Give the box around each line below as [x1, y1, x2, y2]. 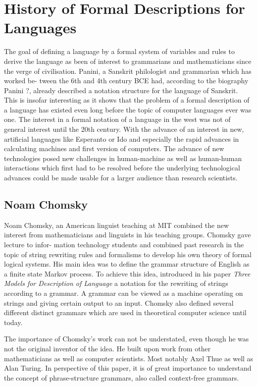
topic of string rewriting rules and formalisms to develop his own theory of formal [4, 249, 252, 259]
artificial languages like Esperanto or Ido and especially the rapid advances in [4, 133, 239, 144]
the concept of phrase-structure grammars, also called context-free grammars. [4, 372, 239, 383]
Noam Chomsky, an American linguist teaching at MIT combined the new [4, 220, 229, 230]
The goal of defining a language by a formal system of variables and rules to [4, 46, 235, 56]
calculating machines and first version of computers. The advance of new [4, 143, 224, 154]
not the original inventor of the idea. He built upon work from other [4, 343, 211, 353]
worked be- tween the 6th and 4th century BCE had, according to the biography [4, 75, 249, 86]
